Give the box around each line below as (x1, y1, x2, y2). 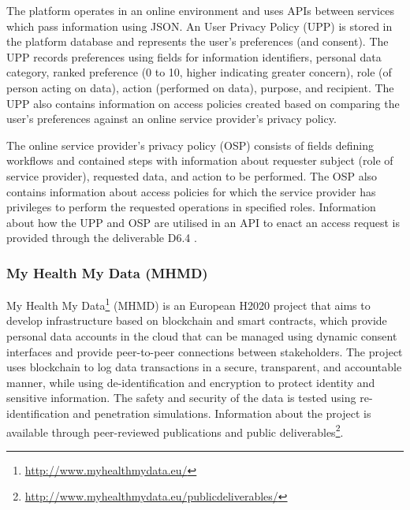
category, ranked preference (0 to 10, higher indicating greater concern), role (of (6, 64, 392, 80)
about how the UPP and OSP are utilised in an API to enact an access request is (6, 214, 401, 230)
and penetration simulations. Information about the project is (73, 404, 371, 421)
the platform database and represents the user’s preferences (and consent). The (6, 33, 389, 50)
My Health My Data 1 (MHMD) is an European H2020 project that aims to (6, 295, 371, 313)
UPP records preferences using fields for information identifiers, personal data (6, 48, 382, 65)
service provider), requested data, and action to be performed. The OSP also (6, 167, 378, 184)
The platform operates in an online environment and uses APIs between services (6, 2, 394, 18)
